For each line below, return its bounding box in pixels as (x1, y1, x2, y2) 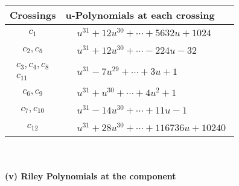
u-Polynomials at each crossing (65, 8, 215, 22)
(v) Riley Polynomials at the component (5, 170, 176, 182)
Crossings (10, 8, 56, 22)
